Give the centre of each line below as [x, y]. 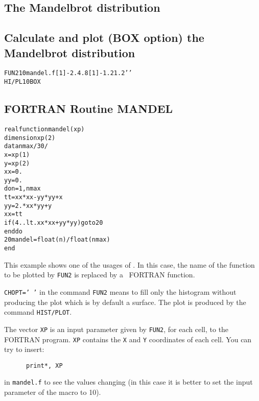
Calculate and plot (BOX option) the [104, 38]
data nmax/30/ [26, 146]
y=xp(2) [17, 163]
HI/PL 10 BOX [22, 82]
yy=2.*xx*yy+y [28, 206]
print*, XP [44, 365]
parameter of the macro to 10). [53, 392]
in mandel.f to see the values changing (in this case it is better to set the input [128, 382]
